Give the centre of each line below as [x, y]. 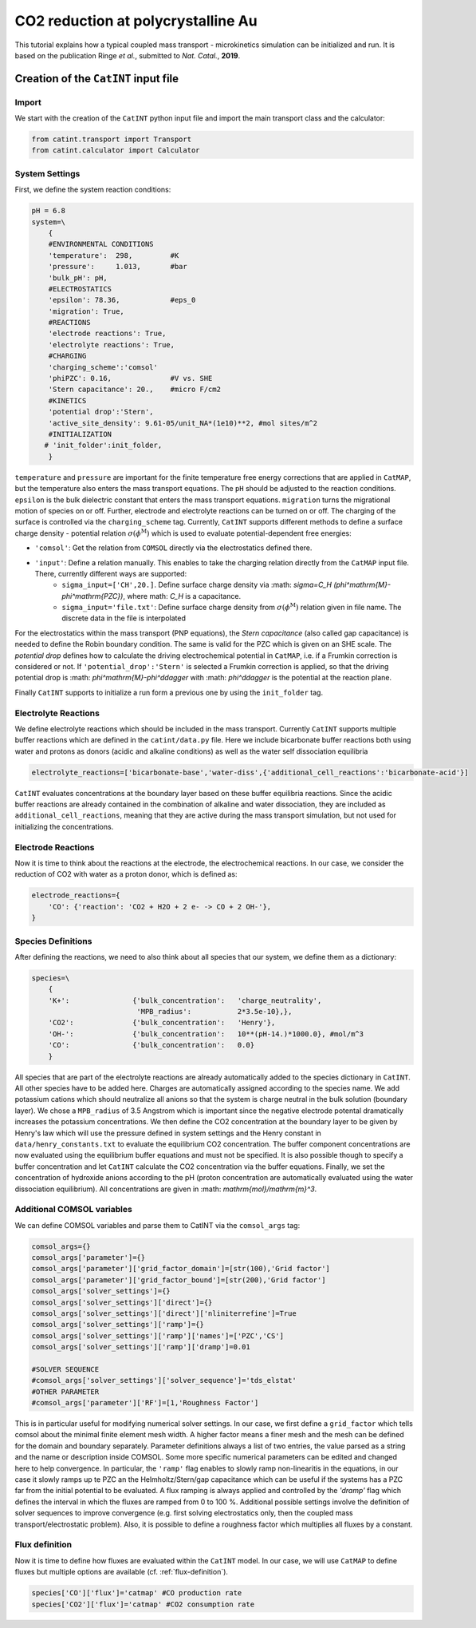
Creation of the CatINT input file [97, 79]
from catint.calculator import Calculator [116, 151]
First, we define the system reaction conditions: [93, 190]
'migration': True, [87, 311]
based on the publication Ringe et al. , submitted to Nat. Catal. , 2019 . [128, 55]
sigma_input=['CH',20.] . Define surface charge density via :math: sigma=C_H [197, 585]
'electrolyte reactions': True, [112, 345]
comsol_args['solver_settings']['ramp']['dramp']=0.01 [141, 1347]
